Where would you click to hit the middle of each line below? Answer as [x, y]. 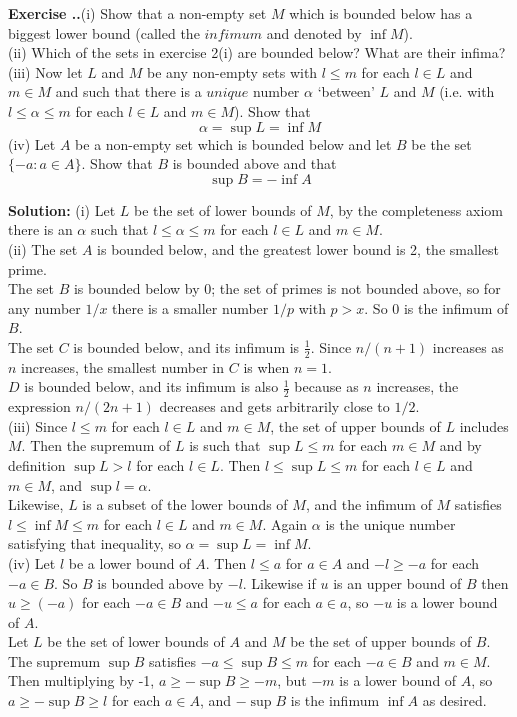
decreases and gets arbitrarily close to [274, 406]
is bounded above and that [254, 163]
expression [39, 406]
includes [484, 425]
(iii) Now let [45, 71]
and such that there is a [128, 91]
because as [326, 386]
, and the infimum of [368, 504]
